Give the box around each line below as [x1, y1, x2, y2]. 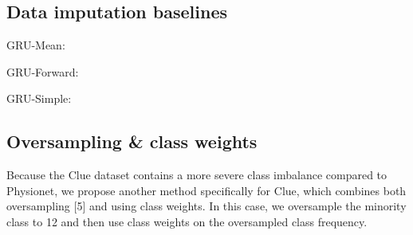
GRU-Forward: [6, 63, 79, 80]
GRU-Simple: [6, 90, 72, 107]
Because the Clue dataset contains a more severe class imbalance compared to [6, 166, 387, 183]
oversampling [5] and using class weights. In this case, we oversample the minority [6, 198, 407, 214]
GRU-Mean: [6, 37, 65, 53]
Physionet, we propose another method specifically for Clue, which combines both [6, 182, 407, 198]
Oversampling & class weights [6, 129, 258, 154]
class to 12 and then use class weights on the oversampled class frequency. [6, 213, 368, 229]
